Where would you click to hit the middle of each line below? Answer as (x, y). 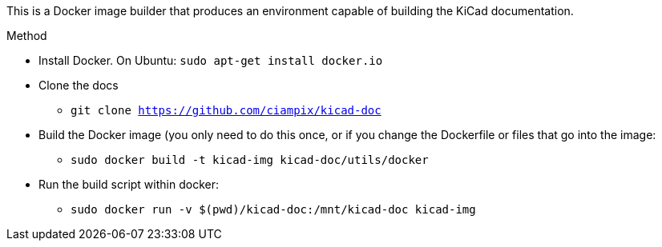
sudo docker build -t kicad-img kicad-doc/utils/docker (250, 160)
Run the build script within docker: (129, 184)
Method (27, 36)
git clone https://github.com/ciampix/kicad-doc (226, 110)
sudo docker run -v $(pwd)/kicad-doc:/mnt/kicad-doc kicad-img (273, 209)
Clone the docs (79, 85)
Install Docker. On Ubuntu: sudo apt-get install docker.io (211, 60)
